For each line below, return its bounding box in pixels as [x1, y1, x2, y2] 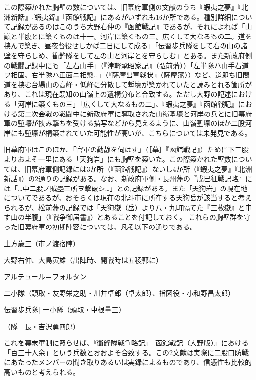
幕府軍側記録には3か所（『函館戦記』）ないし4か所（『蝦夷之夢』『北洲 [31, 163, 252, 174]
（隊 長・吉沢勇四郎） [4, 321, 80, 331]
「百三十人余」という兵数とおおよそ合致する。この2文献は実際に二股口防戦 [4, 347, 249, 357]
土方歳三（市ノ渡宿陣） [4, 238, 80, 248]
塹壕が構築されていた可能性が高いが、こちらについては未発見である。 [24, 127, 252, 138]
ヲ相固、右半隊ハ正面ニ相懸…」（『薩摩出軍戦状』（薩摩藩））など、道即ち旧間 [4, 70, 250, 80]
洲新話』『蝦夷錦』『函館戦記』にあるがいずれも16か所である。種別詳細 [4, 11, 231, 22]
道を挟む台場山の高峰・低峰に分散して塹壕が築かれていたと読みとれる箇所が [4, 79, 252, 89]
